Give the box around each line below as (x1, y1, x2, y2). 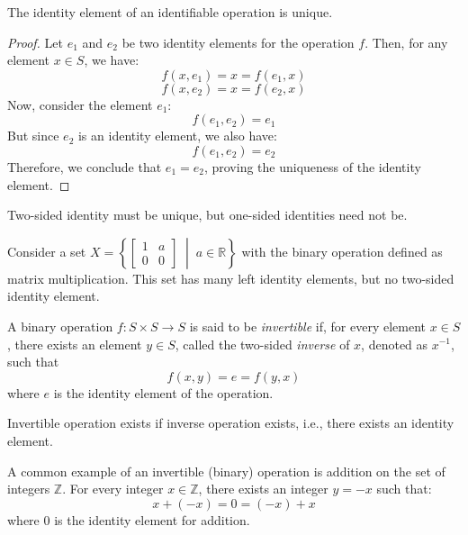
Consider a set (7, 241, 86, 260)
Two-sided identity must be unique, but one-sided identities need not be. (7, 205, 408, 224)
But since (7, 126, 59, 145)
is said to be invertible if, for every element (189, 316, 426, 335)
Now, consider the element (7, 95, 153, 113)
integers (7, 479, 50, 498)
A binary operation (7, 316, 113, 335)
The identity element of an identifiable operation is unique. (7, 3, 333, 21)
